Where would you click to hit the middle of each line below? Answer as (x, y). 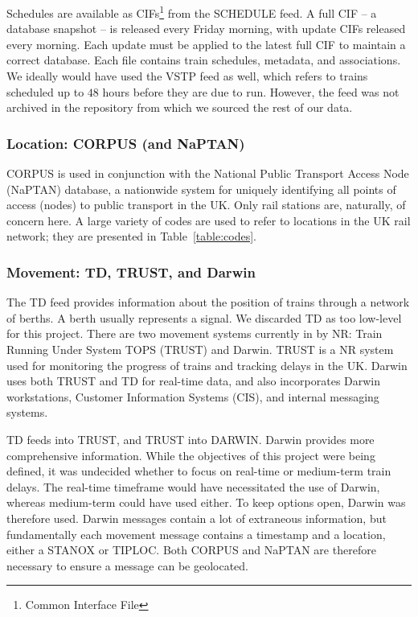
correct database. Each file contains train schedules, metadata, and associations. (204, 60)
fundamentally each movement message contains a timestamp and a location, (196, 534)
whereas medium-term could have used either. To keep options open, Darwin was (206, 502)
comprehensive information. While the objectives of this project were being (191, 455)
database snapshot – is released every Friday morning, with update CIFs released (206, 29)
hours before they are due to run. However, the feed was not (251, 91)
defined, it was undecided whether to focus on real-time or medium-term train (199, 471)
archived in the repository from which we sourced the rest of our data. (180, 107)
